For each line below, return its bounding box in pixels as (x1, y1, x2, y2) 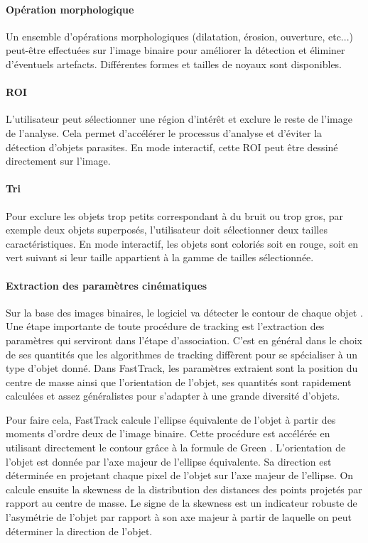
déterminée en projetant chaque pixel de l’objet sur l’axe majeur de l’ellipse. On (6, 468, 354, 483)
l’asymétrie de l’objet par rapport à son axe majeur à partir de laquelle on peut (6, 510, 352, 525)
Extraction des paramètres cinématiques (6, 278, 207, 292)
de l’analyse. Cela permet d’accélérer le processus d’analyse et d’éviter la (6, 125, 323, 140)
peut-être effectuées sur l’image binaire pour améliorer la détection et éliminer (6, 43, 345, 57)
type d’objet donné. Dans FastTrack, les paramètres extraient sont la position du (6, 361, 358, 375)
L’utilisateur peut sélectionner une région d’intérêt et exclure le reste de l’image (6, 111, 352, 126)
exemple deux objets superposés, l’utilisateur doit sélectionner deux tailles (6, 222, 328, 237)
